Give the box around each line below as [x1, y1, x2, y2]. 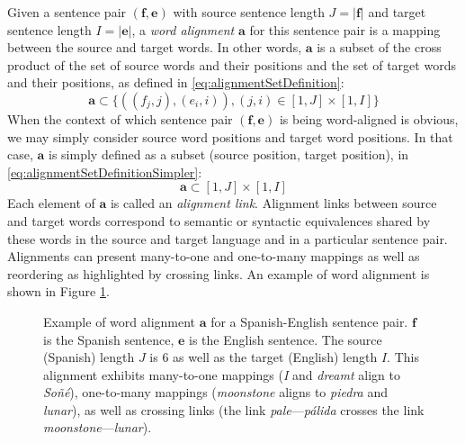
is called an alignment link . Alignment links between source [110, 194, 437, 212]
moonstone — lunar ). [43, 418, 152, 437]
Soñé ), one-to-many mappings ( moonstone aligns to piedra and [43, 383, 388, 402]
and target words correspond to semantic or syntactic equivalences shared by [7, 211, 431, 230]
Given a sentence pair [7, 3, 127, 21]
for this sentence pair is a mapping [249, 20, 441, 39]
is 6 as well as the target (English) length [149, 348, 378, 366]
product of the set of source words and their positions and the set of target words [7, 55, 456, 74]
